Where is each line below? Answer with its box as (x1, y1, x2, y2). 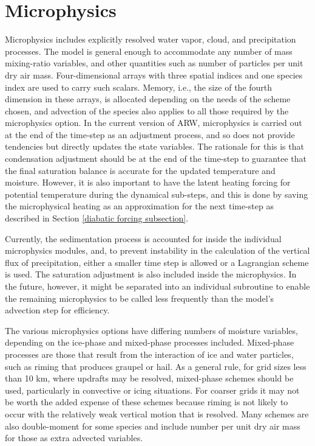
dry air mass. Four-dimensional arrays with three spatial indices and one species (5, 68, 303, 81)
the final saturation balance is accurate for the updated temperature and (5, 164, 276, 176)
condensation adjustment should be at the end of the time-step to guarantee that (5, 152, 307, 165)
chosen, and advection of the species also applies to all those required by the (5, 104, 289, 117)
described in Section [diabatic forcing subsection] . (5, 212, 189, 225)
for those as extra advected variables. (5, 431, 143, 444)
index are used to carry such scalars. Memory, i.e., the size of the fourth (5, 80, 273, 93)
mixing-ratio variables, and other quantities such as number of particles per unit (5, 57, 303, 69)
